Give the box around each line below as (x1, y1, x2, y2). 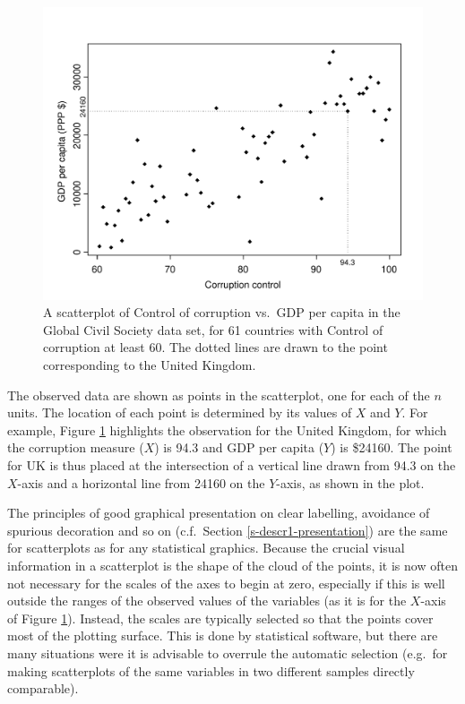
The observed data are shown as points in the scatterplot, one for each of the (7, 385, 430, 404)
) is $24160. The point (331, 438, 452, 457)
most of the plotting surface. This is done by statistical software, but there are (7, 626, 438, 645)
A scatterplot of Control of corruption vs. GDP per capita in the (43, 303, 400, 322)
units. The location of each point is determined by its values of (7, 403, 352, 422)
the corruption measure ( (7, 438, 144, 457)
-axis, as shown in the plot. (276, 473, 425, 492)
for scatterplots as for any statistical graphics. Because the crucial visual (7, 538, 405, 557)
